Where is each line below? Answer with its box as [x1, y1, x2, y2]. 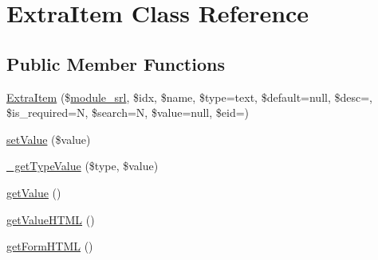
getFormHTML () [6, 238, 93, 254]
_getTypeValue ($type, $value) [6, 157, 159, 174]
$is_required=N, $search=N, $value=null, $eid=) [6, 104, 250, 121]
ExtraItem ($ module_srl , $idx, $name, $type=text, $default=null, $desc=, [6, 88, 373, 105]
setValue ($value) [6, 130, 91, 147]
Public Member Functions [6, 51, 225, 76]
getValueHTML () [6, 211, 95, 227]
